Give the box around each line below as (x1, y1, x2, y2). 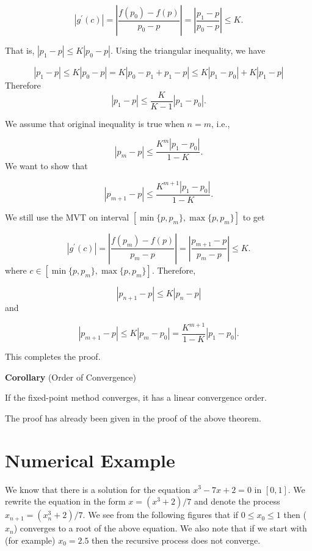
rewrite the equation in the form (5, 495, 126, 508)
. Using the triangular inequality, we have (110, 44, 266, 56)
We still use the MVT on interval (5, 210, 129, 223)
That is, (5, 44, 35, 56)
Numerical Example (5, 447, 175, 472)
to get (242, 210, 265, 223)
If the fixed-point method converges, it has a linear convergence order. (5, 391, 267, 404)
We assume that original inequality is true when (5, 117, 184, 130)
